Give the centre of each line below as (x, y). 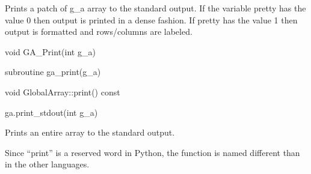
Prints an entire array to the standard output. (90, 132)
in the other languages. (47, 164)
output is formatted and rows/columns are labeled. (99, 31)
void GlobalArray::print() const (63, 91)
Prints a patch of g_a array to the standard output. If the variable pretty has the (155, 8)
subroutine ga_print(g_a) (53, 72)
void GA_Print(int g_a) (50, 51)
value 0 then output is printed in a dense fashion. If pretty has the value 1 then (151, 19)
